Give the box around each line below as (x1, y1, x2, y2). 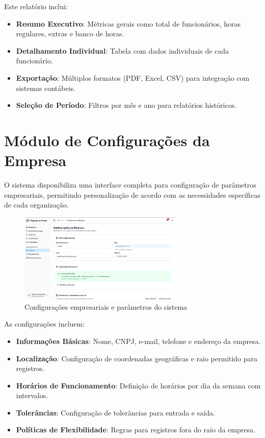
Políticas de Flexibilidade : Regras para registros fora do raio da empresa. (16, 424, 255, 435)
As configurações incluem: (4, 318, 85, 329)
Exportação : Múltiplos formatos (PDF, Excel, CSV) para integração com (16, 72, 250, 83)
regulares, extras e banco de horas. (16, 28, 124, 39)
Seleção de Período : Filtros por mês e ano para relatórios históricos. (16, 100, 237, 110)
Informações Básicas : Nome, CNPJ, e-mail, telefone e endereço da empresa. (16, 335, 261, 346)
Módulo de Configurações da (4, 129, 210, 150)
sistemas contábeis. (16, 82, 75, 93)
